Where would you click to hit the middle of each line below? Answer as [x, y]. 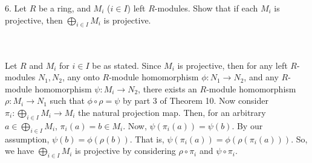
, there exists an [167, 88]
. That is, [147, 139]
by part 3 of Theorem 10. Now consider [195, 101]
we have [20, 151]
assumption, [27, 139]
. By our [247, 125]
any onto [83, 77]
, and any [261, 77]
